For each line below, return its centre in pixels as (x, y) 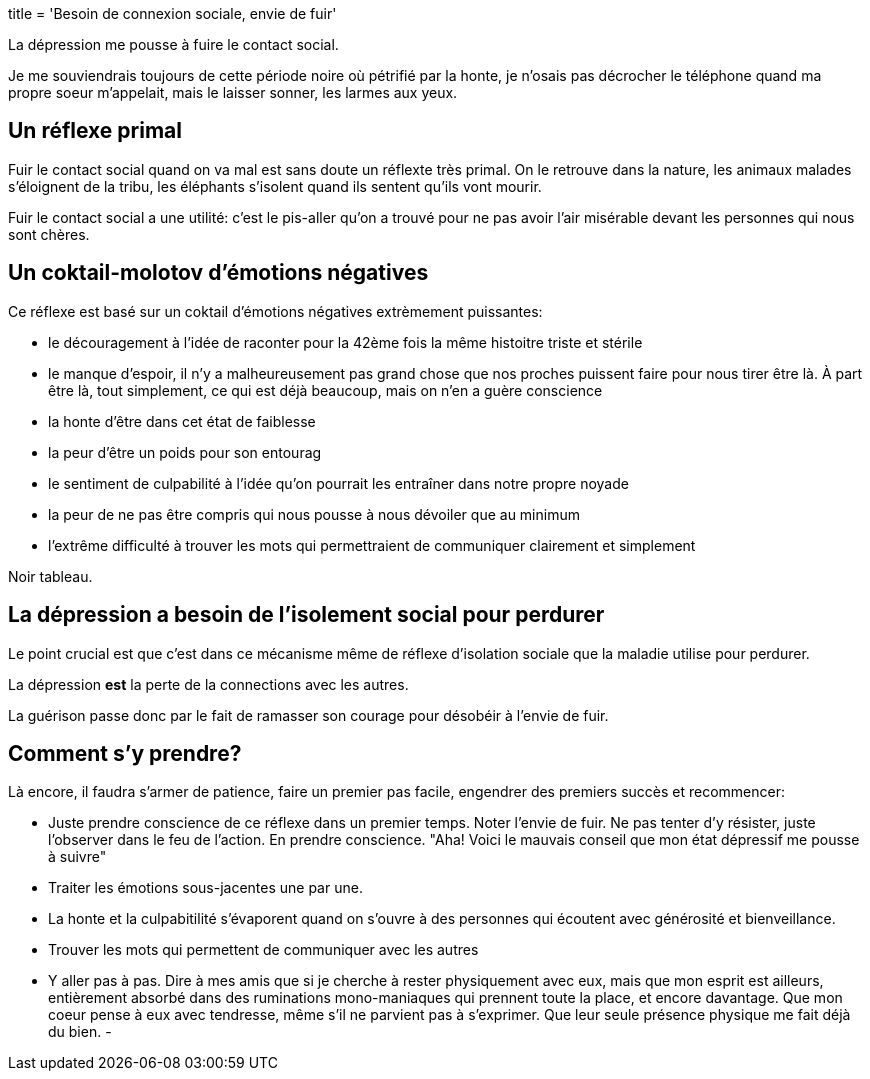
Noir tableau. (50, 576)
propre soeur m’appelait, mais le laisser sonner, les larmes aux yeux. (233, 92)
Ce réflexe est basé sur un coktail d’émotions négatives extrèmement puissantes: (275, 311)
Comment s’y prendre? (125, 753)
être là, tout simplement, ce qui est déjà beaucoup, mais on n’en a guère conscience (325, 390)
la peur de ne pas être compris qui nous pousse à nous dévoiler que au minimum (314, 514)
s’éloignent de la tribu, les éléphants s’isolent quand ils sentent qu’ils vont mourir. (275, 186)
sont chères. (49, 234)
